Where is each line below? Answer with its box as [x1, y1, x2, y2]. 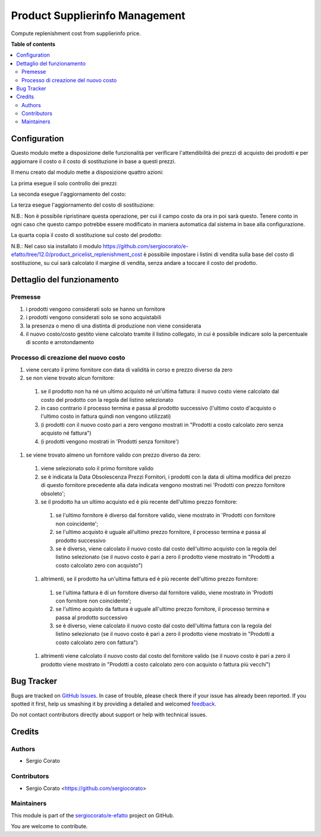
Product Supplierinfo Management [11, 9, 185, 22]
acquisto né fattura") [40, 429, 92, 437]
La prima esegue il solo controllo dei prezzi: [11, 179, 118, 187]
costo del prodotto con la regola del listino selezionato [40, 396, 174, 403]
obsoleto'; [40, 490, 65, 497]
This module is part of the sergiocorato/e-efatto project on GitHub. [11, 811, 175, 819]
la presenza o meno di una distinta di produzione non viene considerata [26, 322, 202, 329]
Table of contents [11, 40, 56, 48]
